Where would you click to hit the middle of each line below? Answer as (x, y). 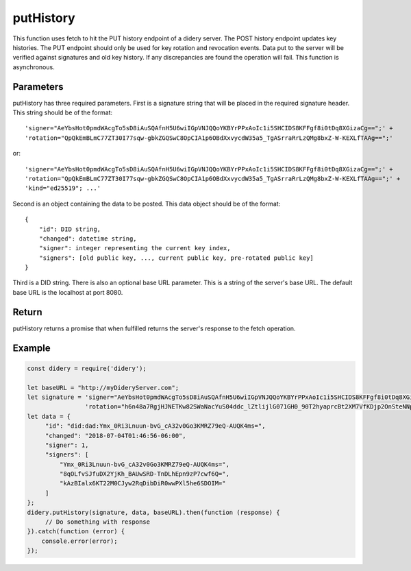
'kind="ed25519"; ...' (63, 188)
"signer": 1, (67, 445)
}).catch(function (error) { (76, 532)
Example (32, 348)
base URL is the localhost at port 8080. (68, 292)
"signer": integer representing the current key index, (135, 248)
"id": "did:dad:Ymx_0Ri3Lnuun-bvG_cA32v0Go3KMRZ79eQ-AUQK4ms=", (155, 426)
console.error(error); (79, 541)
